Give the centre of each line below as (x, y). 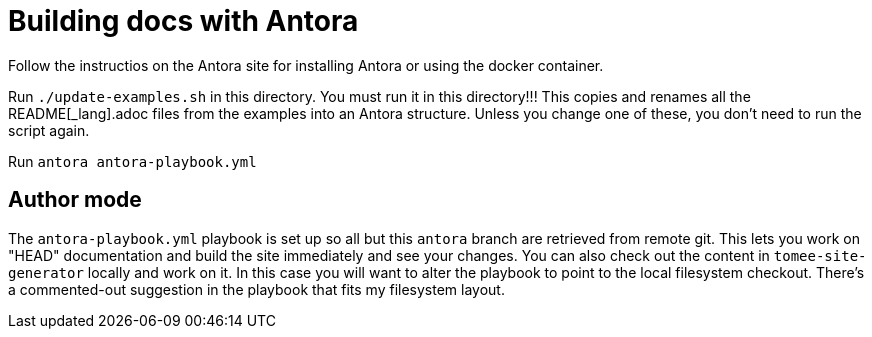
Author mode (75, 200)
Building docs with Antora (183, 21)
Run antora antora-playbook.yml (132, 161)
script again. (49, 130)
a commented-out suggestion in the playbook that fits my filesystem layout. (256, 289)
